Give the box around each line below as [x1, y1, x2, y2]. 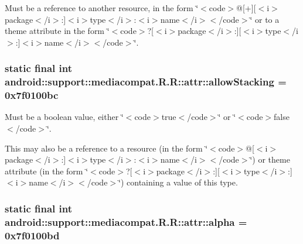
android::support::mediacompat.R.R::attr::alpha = [5, 214, 247, 229]
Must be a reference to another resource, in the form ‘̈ [5, 2, 199, 13]
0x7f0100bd [5, 228, 60, 242]
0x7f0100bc [5, 88, 59, 102]
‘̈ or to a [250, 13, 280, 25]
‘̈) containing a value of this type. [118, 176, 238, 188]
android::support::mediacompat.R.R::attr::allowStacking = [5, 74, 287, 89]
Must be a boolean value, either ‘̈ [5, 111, 124, 123]
